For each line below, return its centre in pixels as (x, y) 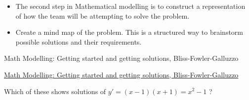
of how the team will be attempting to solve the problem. (103, 15)
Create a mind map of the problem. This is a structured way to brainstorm (129, 32)
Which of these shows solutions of (55, 91)
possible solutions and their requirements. (79, 41)
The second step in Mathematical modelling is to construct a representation (130, 6)
